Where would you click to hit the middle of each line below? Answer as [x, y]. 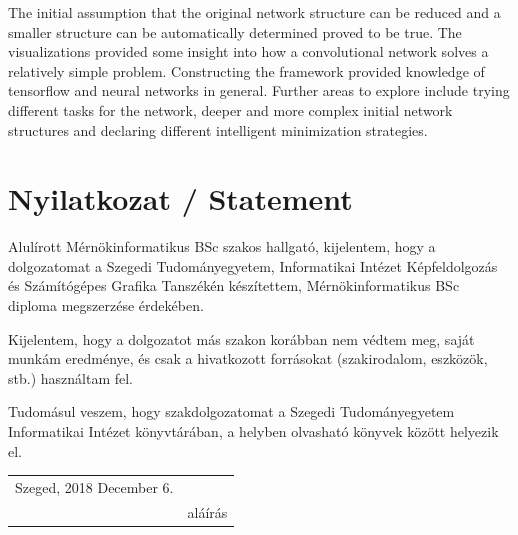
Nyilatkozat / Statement [180, 198]
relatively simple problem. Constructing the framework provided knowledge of [246, 70]
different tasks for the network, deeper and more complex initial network [230, 109]
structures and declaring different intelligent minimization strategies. [218, 129]
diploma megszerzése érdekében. [106, 305]
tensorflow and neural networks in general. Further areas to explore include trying [259, 90]
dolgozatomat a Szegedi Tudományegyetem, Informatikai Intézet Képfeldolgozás [253, 265]
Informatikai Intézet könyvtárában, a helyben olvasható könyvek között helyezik [253, 431]
